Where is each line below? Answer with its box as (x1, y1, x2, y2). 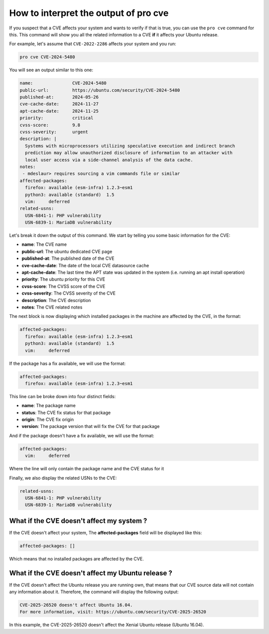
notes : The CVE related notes (21, 304, 83, 310)
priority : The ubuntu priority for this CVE (21, 276, 106, 282)
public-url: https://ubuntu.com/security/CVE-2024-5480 (19, 87, 180, 93)
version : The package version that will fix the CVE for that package (21, 423, 160, 429)
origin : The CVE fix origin (21, 417, 74, 423)
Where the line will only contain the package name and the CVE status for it (9, 466, 164, 472)
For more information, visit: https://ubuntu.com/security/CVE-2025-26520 (19, 609, 207, 615)
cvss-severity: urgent (19, 129, 88, 135)
